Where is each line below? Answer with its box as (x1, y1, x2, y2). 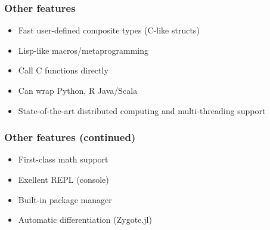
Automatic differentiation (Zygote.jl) (18, 213, 152, 226)
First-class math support (18, 153, 108, 165)
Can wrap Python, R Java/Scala (18, 84, 138, 96)
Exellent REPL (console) (18, 173, 109, 185)
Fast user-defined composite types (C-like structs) (18, 24, 200, 36)
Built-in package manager (18, 193, 112, 206)
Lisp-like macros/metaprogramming (18, 44, 149, 56)
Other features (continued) (4, 130, 136, 145)
